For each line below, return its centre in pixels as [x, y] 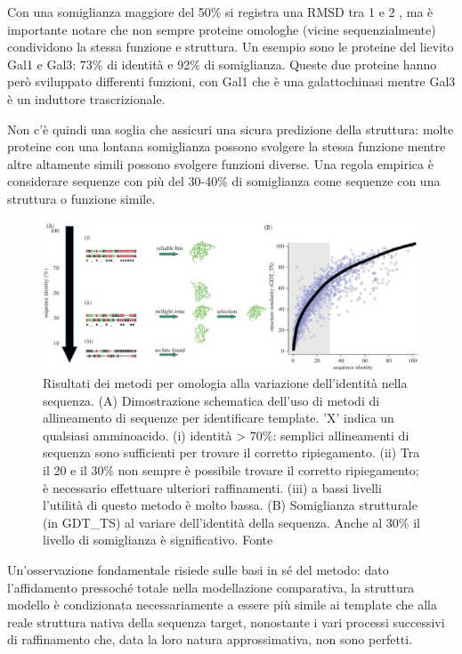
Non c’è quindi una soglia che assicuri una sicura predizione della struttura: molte [231, 129]
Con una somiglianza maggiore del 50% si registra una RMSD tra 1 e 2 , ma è [220, 12]
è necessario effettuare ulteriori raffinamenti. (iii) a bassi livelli [212, 487]
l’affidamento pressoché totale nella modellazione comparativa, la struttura [211, 587]
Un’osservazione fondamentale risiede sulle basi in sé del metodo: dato [198, 569]
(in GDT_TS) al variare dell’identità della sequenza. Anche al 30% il [231, 522]
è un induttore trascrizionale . [86, 98]
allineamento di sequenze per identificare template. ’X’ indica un [219, 418]
